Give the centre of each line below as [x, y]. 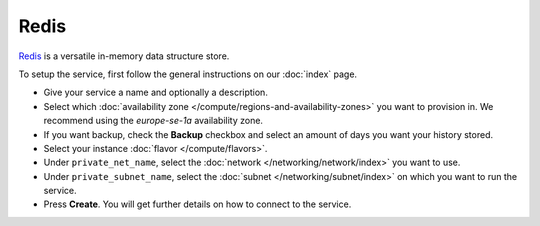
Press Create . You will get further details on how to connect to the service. [197, 204]
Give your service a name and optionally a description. [156, 92]
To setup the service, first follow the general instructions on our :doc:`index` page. [188, 74]
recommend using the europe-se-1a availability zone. [153, 121]
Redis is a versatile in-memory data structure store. [124, 56]
